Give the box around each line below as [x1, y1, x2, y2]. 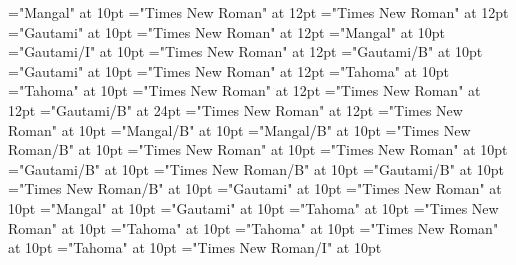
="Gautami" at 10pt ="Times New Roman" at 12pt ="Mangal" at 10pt [8, 21, 445, 42]
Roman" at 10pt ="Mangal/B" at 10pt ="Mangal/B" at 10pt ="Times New [8, 119, 471, 140]
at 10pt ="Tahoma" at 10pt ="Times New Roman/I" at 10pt [8, 237, 382, 258]
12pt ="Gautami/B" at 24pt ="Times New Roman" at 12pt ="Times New [8, 99, 463, 120]
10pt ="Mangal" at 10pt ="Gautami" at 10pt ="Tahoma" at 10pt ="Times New [8, 197, 499, 218]
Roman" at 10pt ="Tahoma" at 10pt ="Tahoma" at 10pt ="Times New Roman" [8, 217, 499, 238]
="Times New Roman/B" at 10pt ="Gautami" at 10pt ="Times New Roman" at [8, 178, 502, 199]
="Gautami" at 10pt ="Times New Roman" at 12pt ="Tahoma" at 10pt [8, 60, 449, 81]
